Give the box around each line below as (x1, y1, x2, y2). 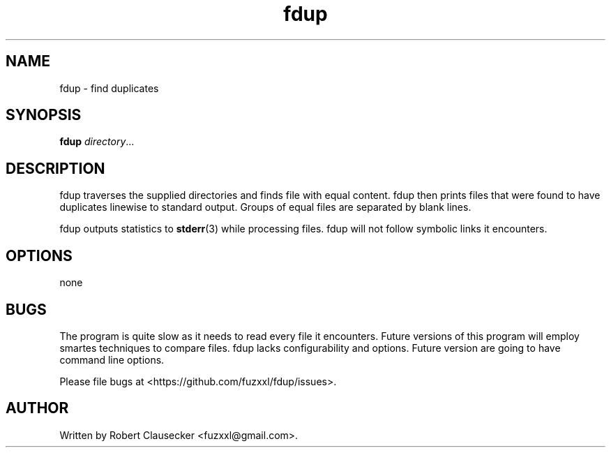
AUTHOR (6, 399, 69, 417)
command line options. (59, 353, 165, 366)
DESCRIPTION (6, 159, 105, 177)
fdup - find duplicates (59, 82, 159, 94)
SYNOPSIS (6, 106, 82, 124)
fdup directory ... (59, 135, 135, 148)
